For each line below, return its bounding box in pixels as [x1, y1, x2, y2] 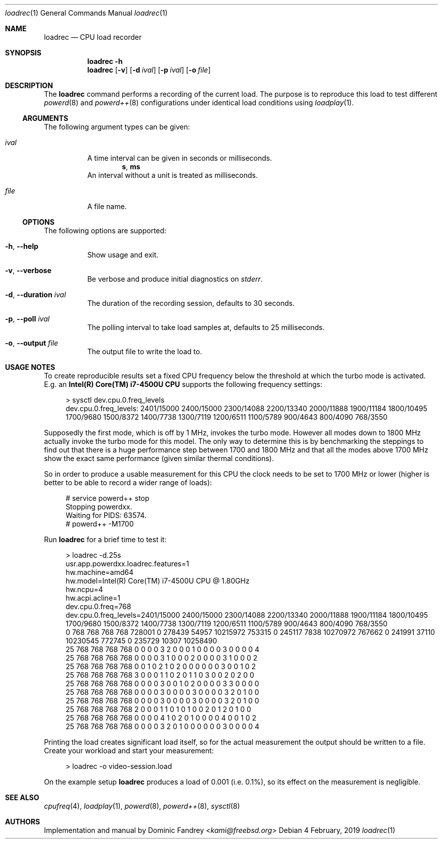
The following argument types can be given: [44, 122, 190, 131]
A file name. [87, 202, 127, 211]
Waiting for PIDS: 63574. [65, 511, 146, 520]
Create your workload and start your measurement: [44, 746, 214, 755]
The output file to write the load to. [87, 347, 202, 356]
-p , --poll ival [5, 314, 50, 323]
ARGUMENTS [22, 114, 68, 122]
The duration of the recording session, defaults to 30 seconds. [87, 299, 295, 307]
